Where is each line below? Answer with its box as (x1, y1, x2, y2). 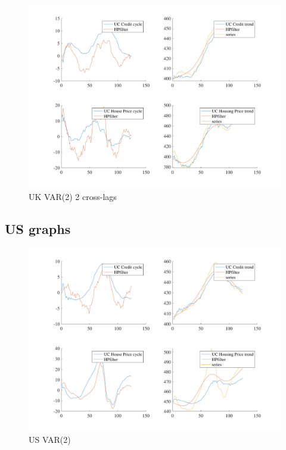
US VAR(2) (29, 433, 71, 446)
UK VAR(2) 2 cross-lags (29, 190, 117, 202)
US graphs (5, 219, 71, 237)
